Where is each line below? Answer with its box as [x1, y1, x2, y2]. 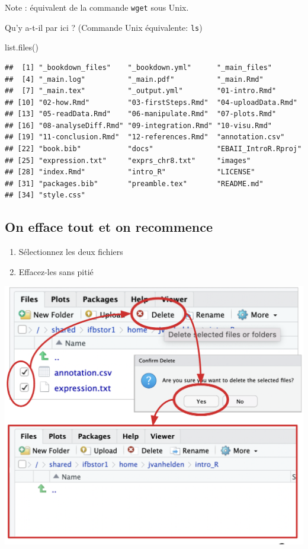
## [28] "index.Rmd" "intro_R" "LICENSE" [5, 168, 255, 177]
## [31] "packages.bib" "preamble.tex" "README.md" [5, 179, 264, 188]
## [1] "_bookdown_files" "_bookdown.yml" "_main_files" [5, 63, 272, 72]
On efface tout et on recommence [5, 218, 213, 236]
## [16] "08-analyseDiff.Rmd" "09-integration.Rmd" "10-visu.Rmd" [5, 121, 272, 130]
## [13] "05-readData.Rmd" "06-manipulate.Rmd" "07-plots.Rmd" [5, 110, 277, 119]
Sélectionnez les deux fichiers [18, 245, 123, 258]
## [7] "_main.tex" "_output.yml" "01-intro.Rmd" [5, 87, 277, 95]
